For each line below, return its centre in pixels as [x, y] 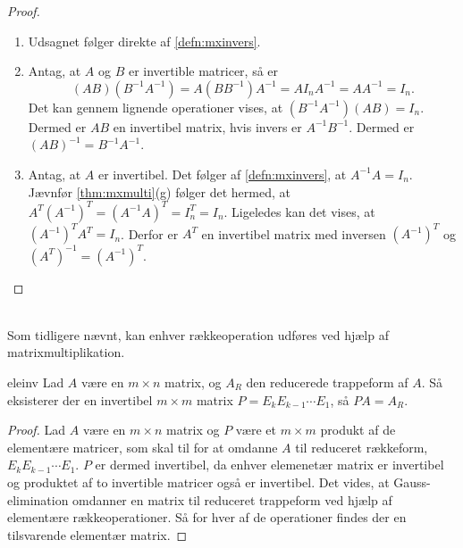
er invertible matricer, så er [203, 71]
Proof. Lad [37, 430]
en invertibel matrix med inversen [294, 233]
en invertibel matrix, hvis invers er [207, 126]
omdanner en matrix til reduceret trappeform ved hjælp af [232, 499]
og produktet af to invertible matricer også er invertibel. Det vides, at [198, 482]
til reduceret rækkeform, [362, 447]
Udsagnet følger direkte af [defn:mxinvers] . [144, 41]
